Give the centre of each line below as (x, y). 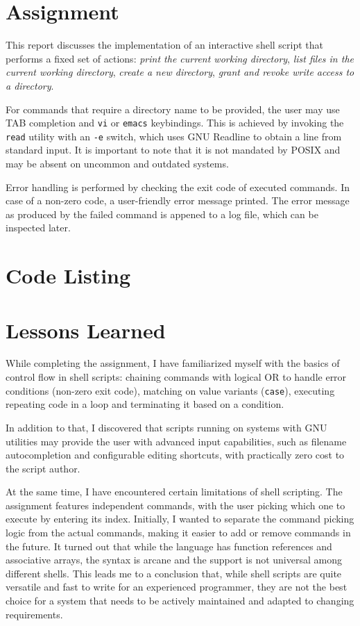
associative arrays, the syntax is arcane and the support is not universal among (174, 560)
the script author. (43, 468)
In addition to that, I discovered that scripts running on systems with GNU (166, 427)
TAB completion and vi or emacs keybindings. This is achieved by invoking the (175, 123)
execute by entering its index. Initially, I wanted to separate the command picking (180, 519)
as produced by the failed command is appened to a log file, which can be (162, 214)
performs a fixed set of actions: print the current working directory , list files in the (180, 58)
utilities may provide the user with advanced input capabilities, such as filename (176, 441)
